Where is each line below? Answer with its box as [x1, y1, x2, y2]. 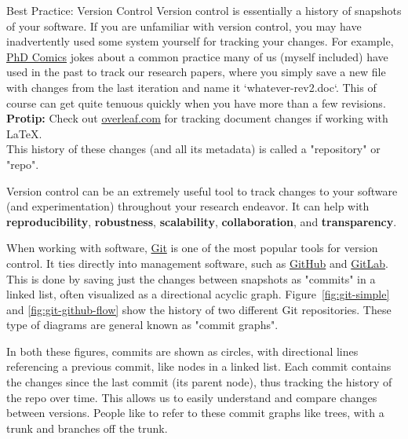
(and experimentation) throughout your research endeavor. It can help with [6, 198, 370, 214]
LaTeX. [6, 125, 42, 141]
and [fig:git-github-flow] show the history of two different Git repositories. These [6, 301, 392, 317]
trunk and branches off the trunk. [6, 419, 168, 436]
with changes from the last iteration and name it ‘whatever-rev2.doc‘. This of [6, 79, 377, 95]
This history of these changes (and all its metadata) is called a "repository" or [6, 141, 381, 157]
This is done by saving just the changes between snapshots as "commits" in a [6, 270, 376, 287]
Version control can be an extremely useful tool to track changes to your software [6, 182, 398, 199]
